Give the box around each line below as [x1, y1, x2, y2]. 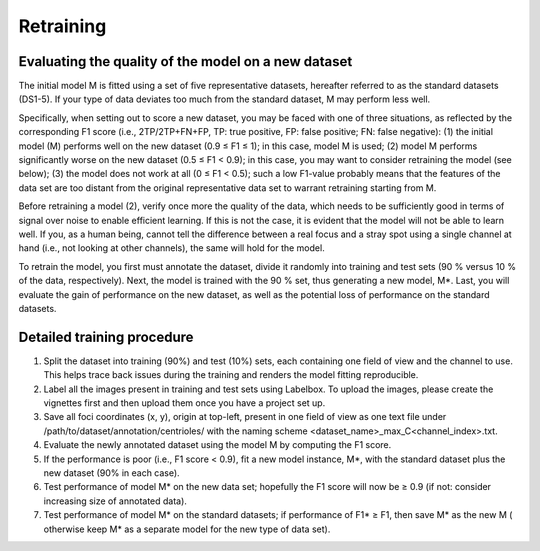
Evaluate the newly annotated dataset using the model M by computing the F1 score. [43, 439, 392, 451]
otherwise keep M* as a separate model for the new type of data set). [43, 523, 331, 535]
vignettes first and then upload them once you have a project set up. [43, 397, 326, 409]
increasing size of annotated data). [43, 495, 187, 507]
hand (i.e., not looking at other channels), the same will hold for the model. [18, 242, 325, 254]
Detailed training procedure [18, 328, 194, 345]
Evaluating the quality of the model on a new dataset [18, 53, 353, 70]
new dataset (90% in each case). [43, 466, 180, 479]
